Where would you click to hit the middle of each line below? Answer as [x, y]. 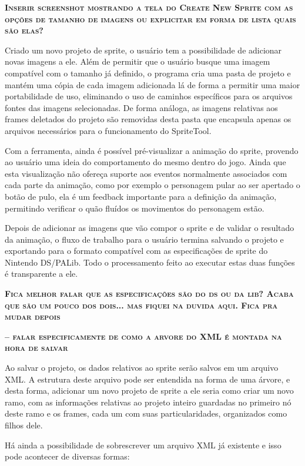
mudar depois [33, 316]
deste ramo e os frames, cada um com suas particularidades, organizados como [146, 413]
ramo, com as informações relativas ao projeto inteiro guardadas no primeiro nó [148, 402]
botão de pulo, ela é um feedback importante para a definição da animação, [141, 196]
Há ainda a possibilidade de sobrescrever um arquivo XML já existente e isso [143, 445]
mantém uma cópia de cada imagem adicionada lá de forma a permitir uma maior [152, 84]
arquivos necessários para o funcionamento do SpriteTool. [108, 130]
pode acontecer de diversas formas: [67, 456]
